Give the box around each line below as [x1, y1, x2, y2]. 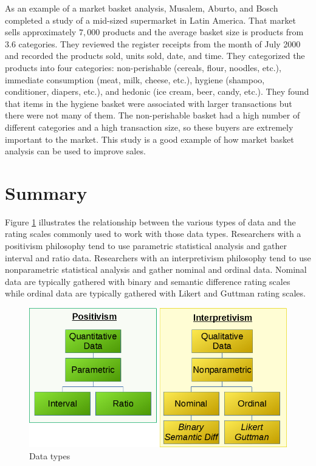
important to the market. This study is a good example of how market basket [5, 132, 294, 145]
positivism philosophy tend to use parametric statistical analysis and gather [5, 239, 287, 252]
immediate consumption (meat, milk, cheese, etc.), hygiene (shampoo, [5, 73, 265, 86]
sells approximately [5, 26, 77, 38]
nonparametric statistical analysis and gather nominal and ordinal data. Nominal [5, 263, 307, 276]
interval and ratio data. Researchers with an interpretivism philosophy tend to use [5, 251, 311, 264]
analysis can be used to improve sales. [5, 145, 146, 157]
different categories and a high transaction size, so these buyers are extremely [5, 120, 294, 133]
